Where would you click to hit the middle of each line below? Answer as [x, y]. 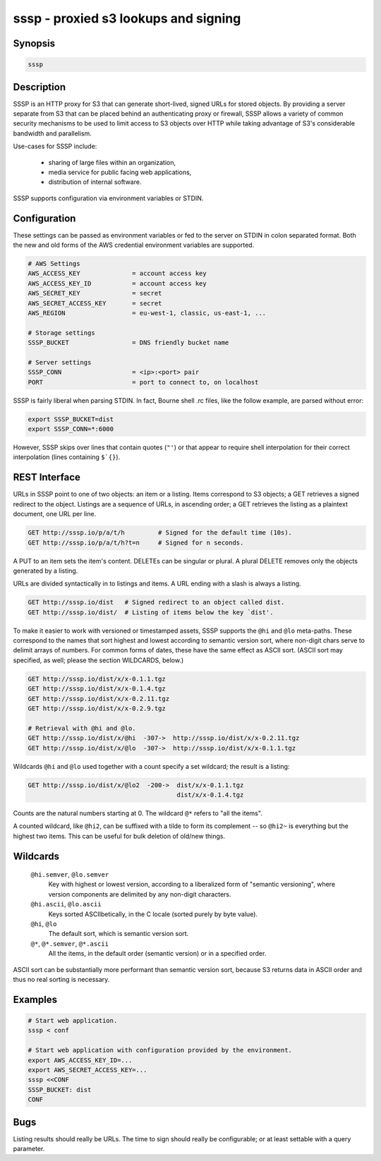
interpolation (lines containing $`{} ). [67, 457]
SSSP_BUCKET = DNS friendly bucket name [128, 343]
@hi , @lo [44, 924]
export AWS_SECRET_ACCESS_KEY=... [87, 1070]
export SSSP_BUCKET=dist [71, 419]
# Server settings [60, 362]
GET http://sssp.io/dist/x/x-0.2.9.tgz [97, 709]
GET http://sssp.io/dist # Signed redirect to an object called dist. [156, 602]
